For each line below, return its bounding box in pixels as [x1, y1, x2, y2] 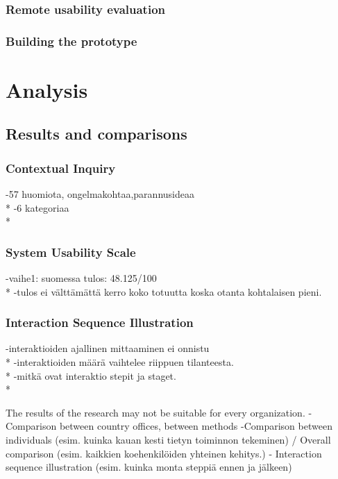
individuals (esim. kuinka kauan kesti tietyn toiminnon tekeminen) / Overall [6, 432, 331, 447]
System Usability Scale [6, 243, 136, 260]
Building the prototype [6, 32, 137, 49]
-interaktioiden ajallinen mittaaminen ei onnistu [6, 341, 210, 355]
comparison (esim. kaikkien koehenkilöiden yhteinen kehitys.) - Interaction [6, 446, 322, 460]
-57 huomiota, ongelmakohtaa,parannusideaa [6, 187, 194, 201]
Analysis [6, 75, 88, 103]
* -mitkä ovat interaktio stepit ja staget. [6, 368, 176, 383]
